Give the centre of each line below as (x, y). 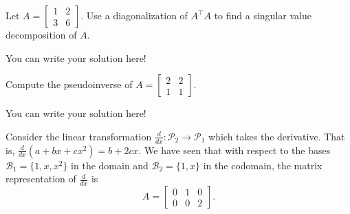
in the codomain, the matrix (263, 165)
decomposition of (41, 34)
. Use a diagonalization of (134, 15)
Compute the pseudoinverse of (69, 84)
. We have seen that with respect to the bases (234, 150)
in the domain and (110, 165)
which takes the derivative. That (277, 136)
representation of (41, 179)
